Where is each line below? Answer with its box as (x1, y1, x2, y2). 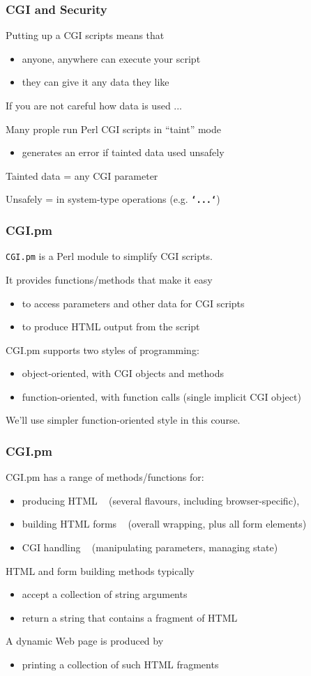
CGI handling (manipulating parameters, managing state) (22, 540, 278, 555)
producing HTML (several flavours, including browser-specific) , (22, 493, 300, 507)
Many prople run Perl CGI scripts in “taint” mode (6, 121, 222, 136)
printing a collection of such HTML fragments (22, 657, 219, 672)
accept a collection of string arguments (22, 587, 188, 601)
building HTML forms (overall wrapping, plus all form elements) (22, 516, 307, 531)
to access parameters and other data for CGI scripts (22, 295, 245, 310)
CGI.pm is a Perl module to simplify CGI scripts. (6, 249, 213, 263)
